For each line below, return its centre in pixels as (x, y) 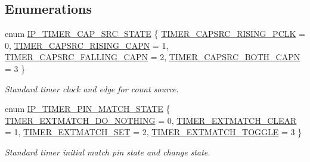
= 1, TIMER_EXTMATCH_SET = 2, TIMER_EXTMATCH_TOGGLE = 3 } (154, 132)
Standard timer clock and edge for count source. (92, 88)
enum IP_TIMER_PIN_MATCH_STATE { (88, 109)
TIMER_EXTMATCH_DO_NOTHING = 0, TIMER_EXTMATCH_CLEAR (151, 120)
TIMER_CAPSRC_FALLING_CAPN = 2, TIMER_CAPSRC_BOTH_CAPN (153, 57)
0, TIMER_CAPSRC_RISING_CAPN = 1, (87, 45)
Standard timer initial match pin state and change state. (108, 152)
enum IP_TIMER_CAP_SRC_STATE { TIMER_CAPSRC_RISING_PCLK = (155, 34)
